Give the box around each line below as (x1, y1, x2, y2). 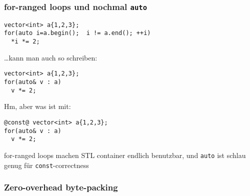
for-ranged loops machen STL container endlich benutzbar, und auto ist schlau (4, 149, 246, 160)
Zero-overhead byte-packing (4, 181, 118, 193)
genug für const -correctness (4, 159, 89, 170)
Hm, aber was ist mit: (4, 101, 71, 111)
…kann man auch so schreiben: (4, 52, 97, 62)
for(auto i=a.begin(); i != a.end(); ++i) (4, 29, 151, 37)
